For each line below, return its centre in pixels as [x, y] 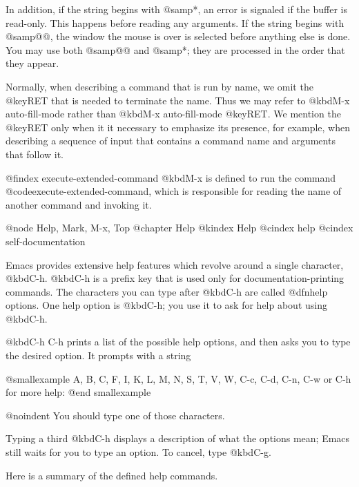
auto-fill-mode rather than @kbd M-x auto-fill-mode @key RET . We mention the [173, 114]
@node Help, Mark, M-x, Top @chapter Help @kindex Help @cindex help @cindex [179, 228]
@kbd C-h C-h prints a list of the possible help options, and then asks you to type [178, 342]
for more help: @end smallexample [78, 392]
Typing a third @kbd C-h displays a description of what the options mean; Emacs [178, 438]
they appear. [32, 63]
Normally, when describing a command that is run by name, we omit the [159, 86]
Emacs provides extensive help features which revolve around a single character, [175, 264]
